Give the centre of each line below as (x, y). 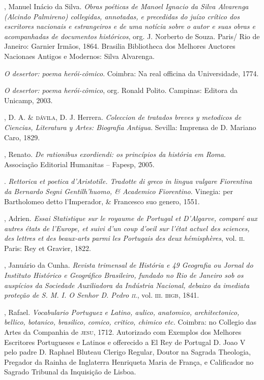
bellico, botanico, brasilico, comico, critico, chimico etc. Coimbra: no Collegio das (130, 322)
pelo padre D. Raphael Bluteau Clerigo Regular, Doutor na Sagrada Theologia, (127, 352)
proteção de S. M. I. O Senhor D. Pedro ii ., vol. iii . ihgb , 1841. (102, 295)
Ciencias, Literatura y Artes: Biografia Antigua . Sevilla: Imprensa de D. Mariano (130, 127)
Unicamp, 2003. (28, 100)
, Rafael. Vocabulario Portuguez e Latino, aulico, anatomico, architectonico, (122, 312)
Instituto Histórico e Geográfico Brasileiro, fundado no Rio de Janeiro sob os (124, 275)
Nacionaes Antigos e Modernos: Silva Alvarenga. (79, 56)
